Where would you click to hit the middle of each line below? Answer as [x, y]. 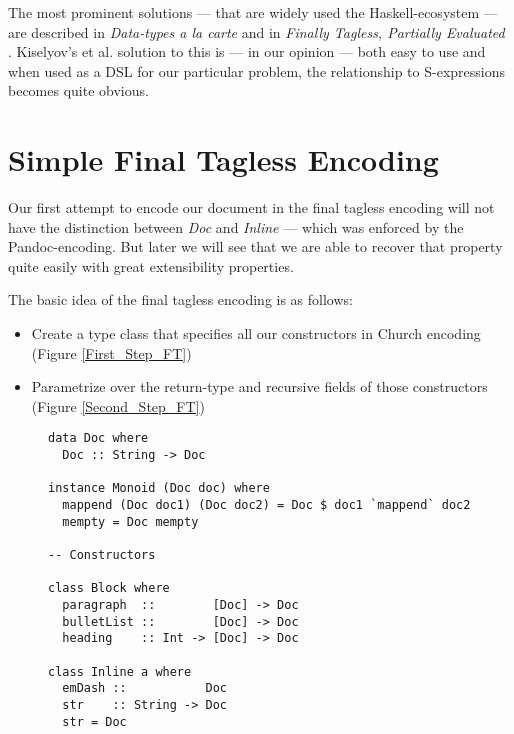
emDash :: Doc [144, 688]
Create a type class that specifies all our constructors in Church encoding [256, 333]
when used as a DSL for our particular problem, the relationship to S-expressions [256, 70]
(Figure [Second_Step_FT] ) [118, 405]
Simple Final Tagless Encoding [223, 159]
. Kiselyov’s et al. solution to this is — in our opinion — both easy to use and [247, 51]
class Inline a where [120, 671]
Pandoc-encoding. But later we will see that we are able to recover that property [255, 246]
